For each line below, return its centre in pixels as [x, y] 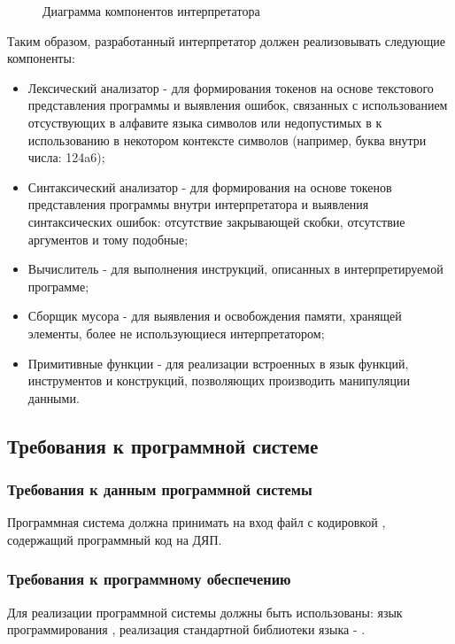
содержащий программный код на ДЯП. [115, 539]
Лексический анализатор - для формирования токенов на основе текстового [231, 87]
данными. [54, 397]
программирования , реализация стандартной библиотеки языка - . [186, 629]
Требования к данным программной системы [160, 489]
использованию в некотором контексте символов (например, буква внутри [227, 140]
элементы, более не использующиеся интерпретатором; [176, 333]
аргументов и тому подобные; [108, 239]
